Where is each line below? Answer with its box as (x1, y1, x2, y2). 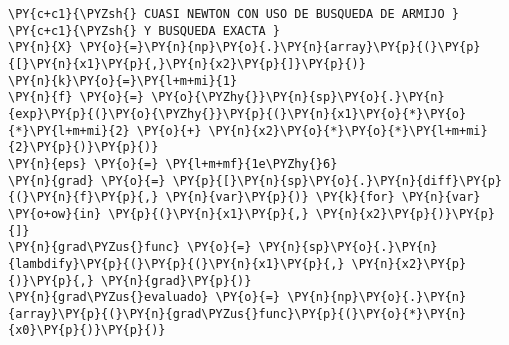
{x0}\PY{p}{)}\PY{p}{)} (8, 323, 166, 338)
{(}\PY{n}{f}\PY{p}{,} (8, 190, 159, 205)
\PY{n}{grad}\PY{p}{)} (101, 273, 252, 288)
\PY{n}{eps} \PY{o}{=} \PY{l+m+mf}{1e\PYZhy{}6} (8, 156, 338, 171)
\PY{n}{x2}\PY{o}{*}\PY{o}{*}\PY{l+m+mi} (208, 123, 488, 138)
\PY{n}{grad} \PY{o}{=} (8, 173, 166, 188)
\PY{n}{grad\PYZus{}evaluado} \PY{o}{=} (8, 290, 281, 305)
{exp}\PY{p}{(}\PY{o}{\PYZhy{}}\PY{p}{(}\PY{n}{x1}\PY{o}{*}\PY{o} (8, 106, 467, 121)
